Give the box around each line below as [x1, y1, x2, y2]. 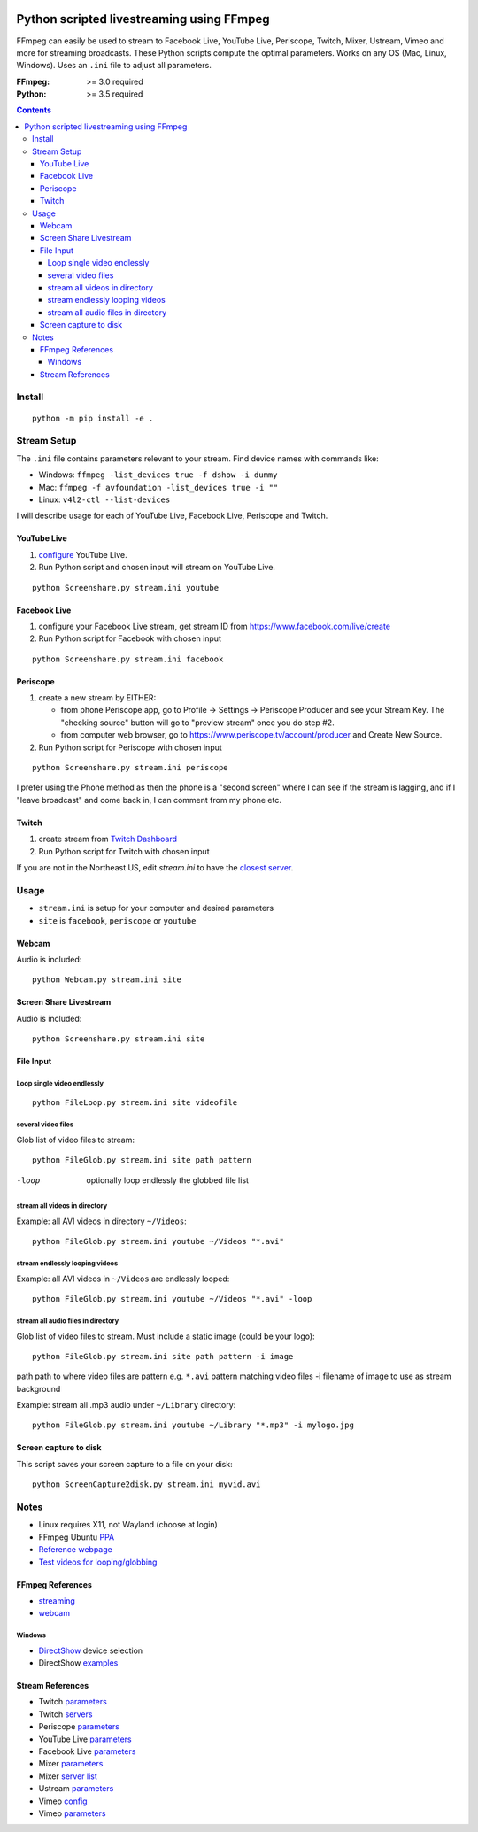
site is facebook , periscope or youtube [38, 915, 197, 925]
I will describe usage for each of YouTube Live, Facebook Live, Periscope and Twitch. [16, 510, 328, 522]
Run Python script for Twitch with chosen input [38, 846, 210, 856]
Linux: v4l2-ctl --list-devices [38, 494, 171, 505]
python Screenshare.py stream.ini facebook [32, 653, 224, 664]
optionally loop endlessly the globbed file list [86, 1174, 250, 1186]
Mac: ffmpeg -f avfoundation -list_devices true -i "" [38, 482, 279, 492]
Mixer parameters [38, 1759, 104, 1769]
